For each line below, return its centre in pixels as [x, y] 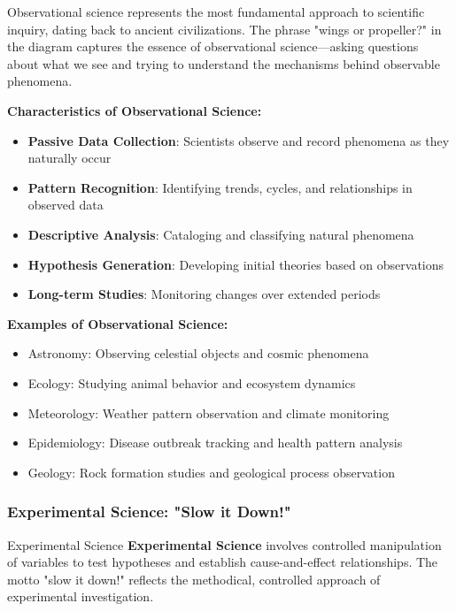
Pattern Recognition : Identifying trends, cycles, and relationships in [220, 187]
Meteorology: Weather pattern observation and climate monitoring [209, 412]
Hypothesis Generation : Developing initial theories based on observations [236, 264]
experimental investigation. [81, 596]
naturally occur [70, 158]
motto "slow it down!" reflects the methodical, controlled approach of [194, 579]
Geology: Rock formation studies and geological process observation [211, 472]
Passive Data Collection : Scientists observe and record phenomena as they [239, 140]
